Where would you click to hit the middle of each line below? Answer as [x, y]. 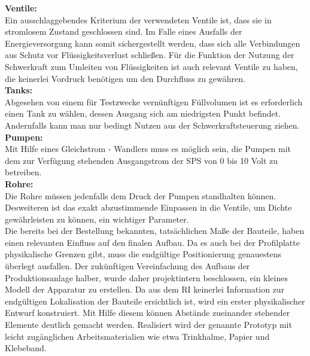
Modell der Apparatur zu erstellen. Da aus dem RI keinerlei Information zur [145, 289]
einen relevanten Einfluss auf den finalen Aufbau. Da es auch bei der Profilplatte [152, 242]
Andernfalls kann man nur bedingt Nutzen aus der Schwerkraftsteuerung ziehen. [152, 125]
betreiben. [23, 172]
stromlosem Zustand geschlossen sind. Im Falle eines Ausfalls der [124, 31]
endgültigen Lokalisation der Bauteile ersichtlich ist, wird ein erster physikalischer [155, 301]
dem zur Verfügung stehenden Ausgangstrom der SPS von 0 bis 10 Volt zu [142, 160]
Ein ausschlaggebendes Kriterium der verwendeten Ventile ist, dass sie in [138, 19]
